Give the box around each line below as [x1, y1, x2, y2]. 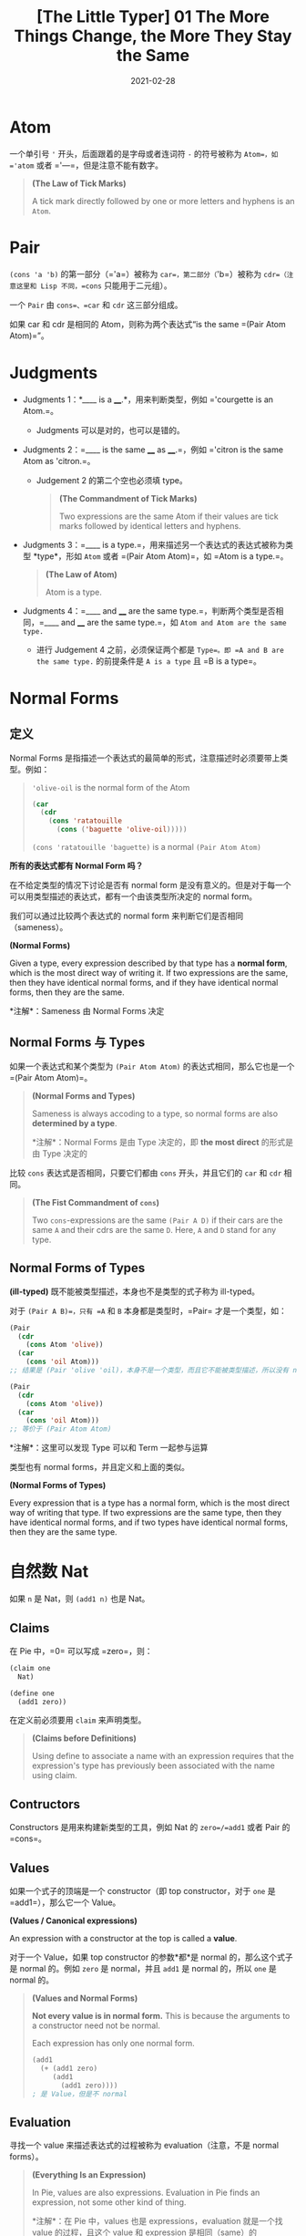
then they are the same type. [9, 1527, 117, 1537]
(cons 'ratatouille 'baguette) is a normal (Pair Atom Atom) [31, 842, 262, 853]
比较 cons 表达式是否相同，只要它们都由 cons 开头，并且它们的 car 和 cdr [9, 1167, 282, 1178]
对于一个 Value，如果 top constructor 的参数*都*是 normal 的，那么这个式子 [9, 1951, 293, 1962]
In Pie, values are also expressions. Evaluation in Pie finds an [31, 2187, 260, 2199]
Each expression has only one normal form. [31, 2038, 196, 2049]
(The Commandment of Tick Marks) [58, 492, 198, 503]
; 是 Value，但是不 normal [31, 2089, 127, 2098]
